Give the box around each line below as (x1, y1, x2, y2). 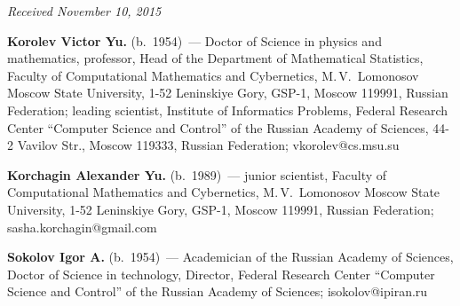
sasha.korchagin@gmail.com (7, 217, 157, 236)
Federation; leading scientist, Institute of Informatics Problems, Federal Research (7, 100, 448, 119)
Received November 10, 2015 (7, 2, 162, 20)
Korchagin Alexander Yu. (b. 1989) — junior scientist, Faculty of (7, 165, 387, 184)
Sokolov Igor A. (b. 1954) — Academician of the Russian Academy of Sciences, (7, 247, 454, 266)
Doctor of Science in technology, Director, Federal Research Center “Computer (7, 264, 435, 283)
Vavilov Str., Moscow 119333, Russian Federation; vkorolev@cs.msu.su (17, 136, 400, 154)
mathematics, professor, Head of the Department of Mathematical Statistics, (7, 49, 424, 67)
